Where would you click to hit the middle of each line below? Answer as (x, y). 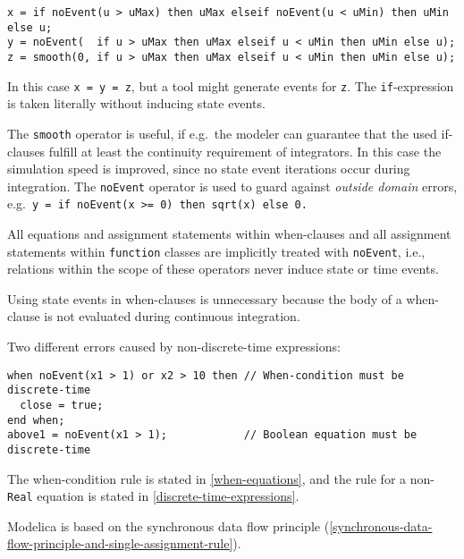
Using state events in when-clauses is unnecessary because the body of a (205, 298)
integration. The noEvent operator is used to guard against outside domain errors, (232, 186)
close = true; (62, 405)
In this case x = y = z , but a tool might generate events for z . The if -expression (231, 85)
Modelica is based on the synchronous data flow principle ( (169, 525)
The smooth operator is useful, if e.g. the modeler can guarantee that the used (222, 133)
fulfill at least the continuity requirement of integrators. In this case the (245, 151)
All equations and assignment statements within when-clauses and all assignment (229, 234)
